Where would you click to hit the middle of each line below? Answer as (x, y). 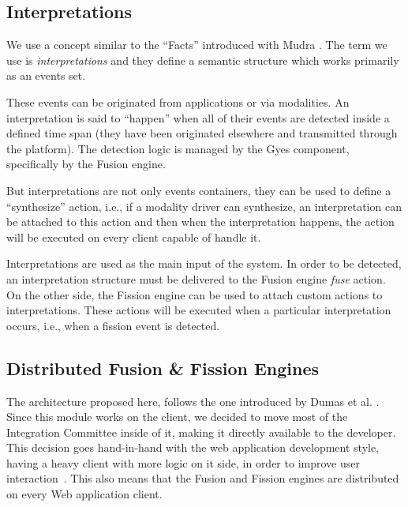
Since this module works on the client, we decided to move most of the (177, 417)
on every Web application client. (84, 494)
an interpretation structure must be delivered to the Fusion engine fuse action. (196, 278)
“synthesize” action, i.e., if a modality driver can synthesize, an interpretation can (204, 206)
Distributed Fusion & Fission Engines (163, 368)
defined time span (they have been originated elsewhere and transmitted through (202, 133)
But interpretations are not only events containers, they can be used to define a (199, 190)
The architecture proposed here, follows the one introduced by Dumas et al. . (193, 401)
